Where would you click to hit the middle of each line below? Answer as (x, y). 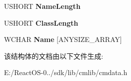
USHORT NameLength (42, 6)
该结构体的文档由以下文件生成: (54, 56)
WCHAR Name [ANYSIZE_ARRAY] (63, 39)
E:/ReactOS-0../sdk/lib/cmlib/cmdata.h (66, 72)
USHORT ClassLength (41, 22)
